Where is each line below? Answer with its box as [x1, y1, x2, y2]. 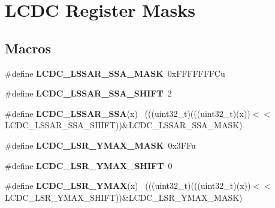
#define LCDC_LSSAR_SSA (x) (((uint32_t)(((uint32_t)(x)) [5, 107, 250, 119]
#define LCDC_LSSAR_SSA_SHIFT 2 [5, 87, 172, 100]
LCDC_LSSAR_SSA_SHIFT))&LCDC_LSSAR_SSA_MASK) [5, 119, 243, 131]
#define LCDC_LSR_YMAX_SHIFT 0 [5, 159, 173, 171]
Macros [5, 38, 51, 57]
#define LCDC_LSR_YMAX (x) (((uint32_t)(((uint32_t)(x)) [5, 179, 251, 192]
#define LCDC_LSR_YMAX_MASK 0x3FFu [5, 138, 196, 151]
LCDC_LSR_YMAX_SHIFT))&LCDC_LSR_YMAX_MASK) [5, 191, 243, 203]
